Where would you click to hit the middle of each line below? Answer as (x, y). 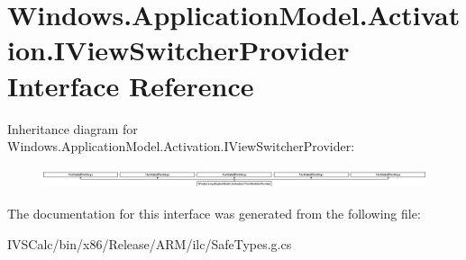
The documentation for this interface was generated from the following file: (214, 214)
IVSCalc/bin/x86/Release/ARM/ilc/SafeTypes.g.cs (150, 244)
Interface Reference (131, 85)
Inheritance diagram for (73, 128)
